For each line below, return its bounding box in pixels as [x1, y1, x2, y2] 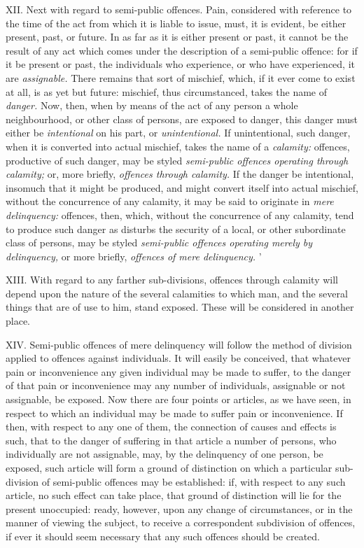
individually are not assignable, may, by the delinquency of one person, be [6, 447, 323, 461]
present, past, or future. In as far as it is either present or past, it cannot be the [6, 29, 349, 44]
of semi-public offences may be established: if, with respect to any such [41, 474, 346, 489]
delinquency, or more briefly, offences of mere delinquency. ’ [6, 248, 262, 263]
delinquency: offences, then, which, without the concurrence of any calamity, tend [6, 207, 354, 222]
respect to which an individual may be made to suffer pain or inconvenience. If [6, 405, 343, 420]
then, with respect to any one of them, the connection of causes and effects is [6, 419, 337, 434]
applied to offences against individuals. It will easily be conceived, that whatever [6, 351, 351, 365]
